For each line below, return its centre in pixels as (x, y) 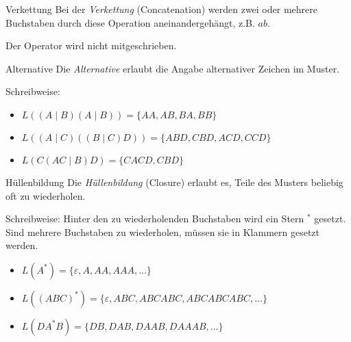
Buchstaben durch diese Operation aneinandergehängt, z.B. (130, 22)
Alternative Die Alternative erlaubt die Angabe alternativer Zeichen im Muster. (173, 68)
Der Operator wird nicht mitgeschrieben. (91, 45)
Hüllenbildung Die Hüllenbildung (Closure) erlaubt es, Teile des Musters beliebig (174, 182)
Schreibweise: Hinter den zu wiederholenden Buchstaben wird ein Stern (155, 219)
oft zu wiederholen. (46, 195)
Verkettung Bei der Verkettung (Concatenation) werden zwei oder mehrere (161, 9)
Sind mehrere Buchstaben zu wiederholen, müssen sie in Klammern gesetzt (163, 232)
